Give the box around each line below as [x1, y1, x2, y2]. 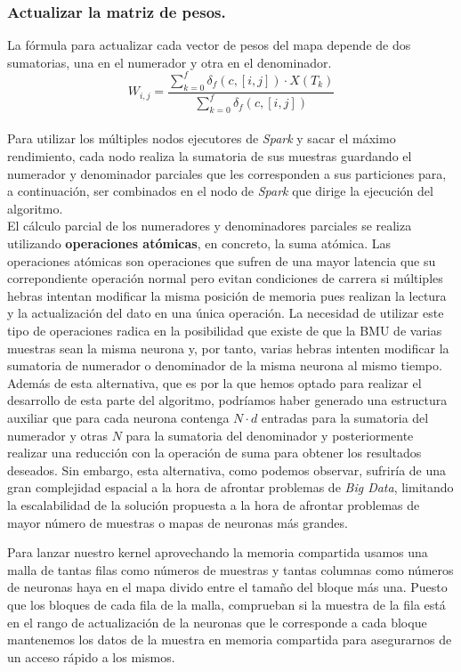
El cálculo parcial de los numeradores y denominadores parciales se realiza [7, 216, 412, 235]
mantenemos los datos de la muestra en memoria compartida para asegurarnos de [7, 630, 452, 649]
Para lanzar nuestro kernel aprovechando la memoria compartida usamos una [7, 543, 428, 562]
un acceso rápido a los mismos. [7, 647, 175, 666]
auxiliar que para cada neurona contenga [7, 408, 230, 426]
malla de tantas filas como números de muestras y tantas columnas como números [7, 560, 454, 579]
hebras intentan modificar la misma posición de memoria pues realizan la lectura [7, 286, 447, 304]
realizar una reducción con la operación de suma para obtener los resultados [7, 443, 422, 462]
